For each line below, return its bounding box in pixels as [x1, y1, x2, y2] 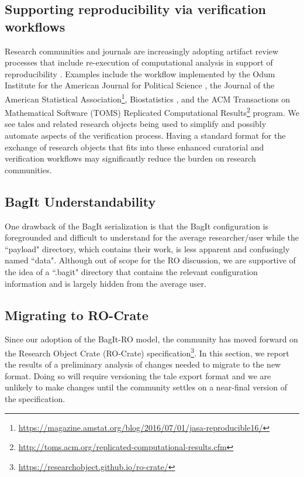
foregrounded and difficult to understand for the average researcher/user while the [5, 231, 299, 243]
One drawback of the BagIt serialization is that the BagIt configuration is [5, 219, 269, 232]
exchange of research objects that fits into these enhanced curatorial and [5, 140, 264, 153]
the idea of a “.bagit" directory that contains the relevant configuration [5, 266, 258, 278]
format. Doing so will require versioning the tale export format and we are [5, 369, 271, 382]
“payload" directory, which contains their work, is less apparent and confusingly [5, 242, 290, 255]
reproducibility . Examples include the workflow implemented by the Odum [5, 67, 275, 80]
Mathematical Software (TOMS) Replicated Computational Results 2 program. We [5, 105, 299, 118]
